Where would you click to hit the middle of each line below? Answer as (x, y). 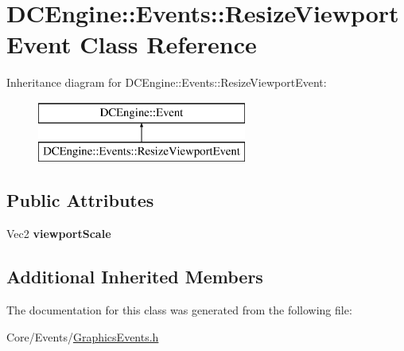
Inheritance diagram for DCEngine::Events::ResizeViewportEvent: (167, 82)
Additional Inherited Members (135, 277)
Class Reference (168, 44)
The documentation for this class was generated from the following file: (179, 310)
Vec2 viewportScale (59, 234)
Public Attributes (80, 200)
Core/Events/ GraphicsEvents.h (83, 336)
